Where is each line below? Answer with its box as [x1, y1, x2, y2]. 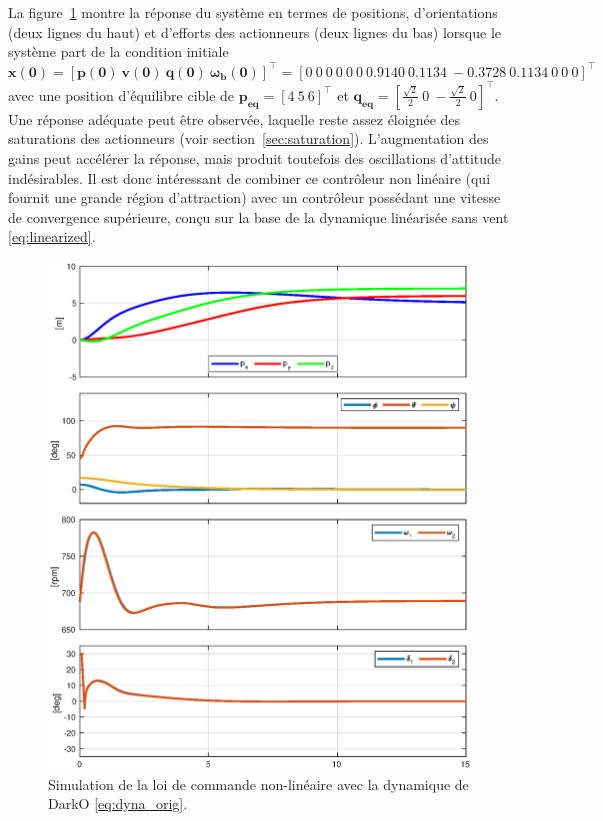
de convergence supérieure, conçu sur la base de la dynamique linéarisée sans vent [8, 206, 509, 227]
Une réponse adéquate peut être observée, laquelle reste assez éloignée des [8, 108, 461, 129]
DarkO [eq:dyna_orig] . [48, 793, 188, 814]
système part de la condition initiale [8, 41, 229, 62]
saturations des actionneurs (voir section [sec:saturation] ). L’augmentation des [8, 128, 489, 149]
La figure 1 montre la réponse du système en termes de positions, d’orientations [8, 2, 498, 22]
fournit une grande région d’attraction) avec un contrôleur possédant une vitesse [8, 187, 501, 208]
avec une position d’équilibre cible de [8, 84, 235, 105]
